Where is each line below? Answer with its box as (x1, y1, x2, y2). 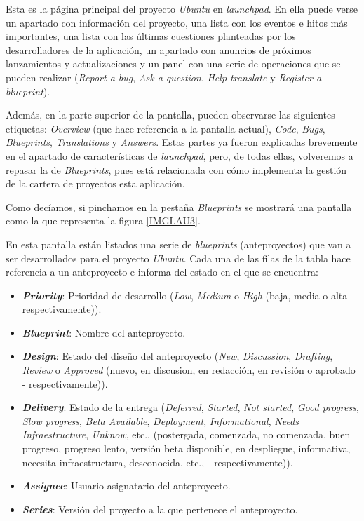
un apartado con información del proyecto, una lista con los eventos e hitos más (6, 15, 348, 29)
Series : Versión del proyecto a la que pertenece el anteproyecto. (22, 501, 298, 516)
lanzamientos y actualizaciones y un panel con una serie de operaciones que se (6, 56, 341, 71)
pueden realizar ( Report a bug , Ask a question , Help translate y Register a (6, 69, 322, 84)
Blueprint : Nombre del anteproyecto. (22, 325, 186, 339)
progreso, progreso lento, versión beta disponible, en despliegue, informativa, (22, 441, 351, 456)
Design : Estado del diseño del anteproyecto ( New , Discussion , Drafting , (22, 349, 333, 363)
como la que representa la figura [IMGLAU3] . (6, 213, 201, 228)
